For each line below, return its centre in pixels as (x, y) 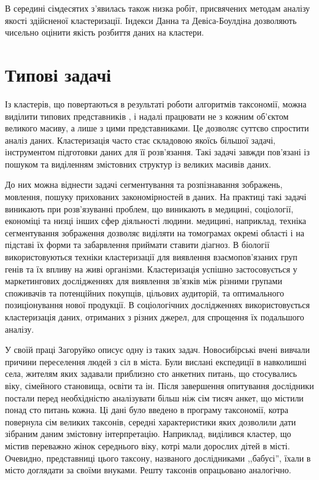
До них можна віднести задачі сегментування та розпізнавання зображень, (144, 184)
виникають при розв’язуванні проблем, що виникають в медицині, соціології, (149, 208)
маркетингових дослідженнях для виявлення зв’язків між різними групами (144, 281)
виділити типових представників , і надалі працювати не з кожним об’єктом (147, 116)
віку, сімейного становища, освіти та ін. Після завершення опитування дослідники (159, 385)
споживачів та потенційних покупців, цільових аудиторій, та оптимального (145, 292)
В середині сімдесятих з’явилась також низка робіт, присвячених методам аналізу (158, 8)
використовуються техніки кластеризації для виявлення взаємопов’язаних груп (151, 257)
